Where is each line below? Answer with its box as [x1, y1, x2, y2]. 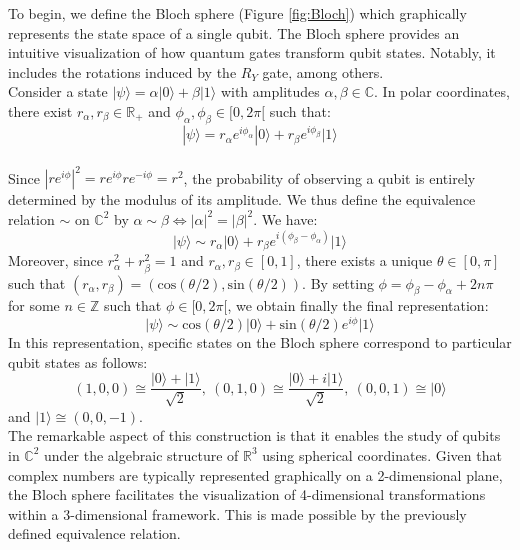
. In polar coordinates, [374, 81, 510, 102]
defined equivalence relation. [8, 523, 181, 544]
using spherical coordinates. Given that [262, 444, 502, 465]
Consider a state [8, 81, 108, 102]
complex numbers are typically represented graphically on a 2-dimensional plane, [8, 464, 503, 485]
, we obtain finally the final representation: [227, 295, 489, 316]
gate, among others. [262, 61, 384, 82]
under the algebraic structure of [44, 444, 239, 465]
